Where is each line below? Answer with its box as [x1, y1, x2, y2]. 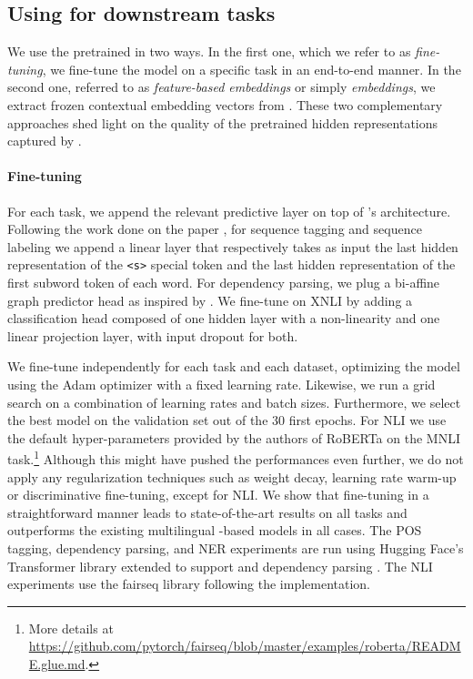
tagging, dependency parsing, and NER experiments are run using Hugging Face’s [7, 538, 464, 557]
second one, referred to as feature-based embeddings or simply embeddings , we [7, 77, 436, 96]
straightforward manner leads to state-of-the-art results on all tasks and [7, 502, 408, 522]
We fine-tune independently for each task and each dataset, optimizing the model [7, 357, 460, 376]
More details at [28, 618, 114, 637]
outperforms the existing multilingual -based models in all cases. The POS [7, 521, 422, 540]
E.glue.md [28, 654, 86, 673]
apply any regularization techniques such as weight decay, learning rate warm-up [7, 467, 457, 486]
